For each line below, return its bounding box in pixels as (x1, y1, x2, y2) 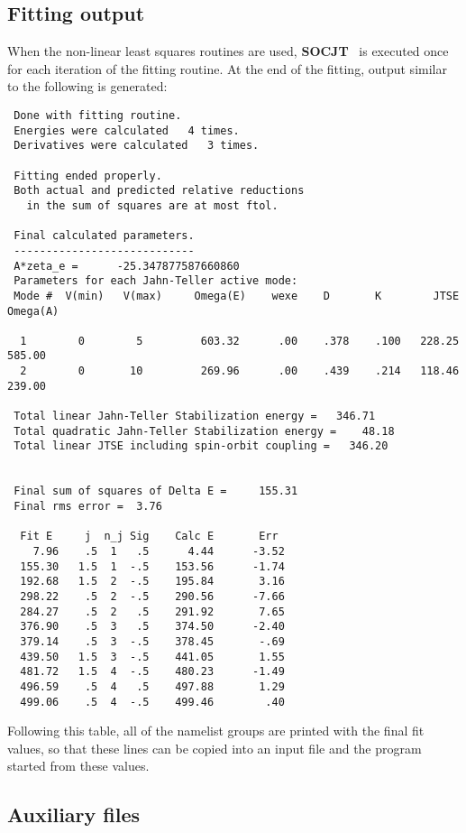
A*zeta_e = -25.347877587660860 (14, 259, 240, 273)
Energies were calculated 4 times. (14, 124, 240, 137)
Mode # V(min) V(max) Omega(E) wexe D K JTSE (14, 289, 460, 302)
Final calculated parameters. (14, 229, 195, 243)
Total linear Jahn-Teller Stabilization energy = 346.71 (14, 410, 376, 423)
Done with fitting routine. (14, 108, 182, 122)
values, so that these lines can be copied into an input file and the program (7, 738, 422, 757)
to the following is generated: (7, 77, 168, 96)
